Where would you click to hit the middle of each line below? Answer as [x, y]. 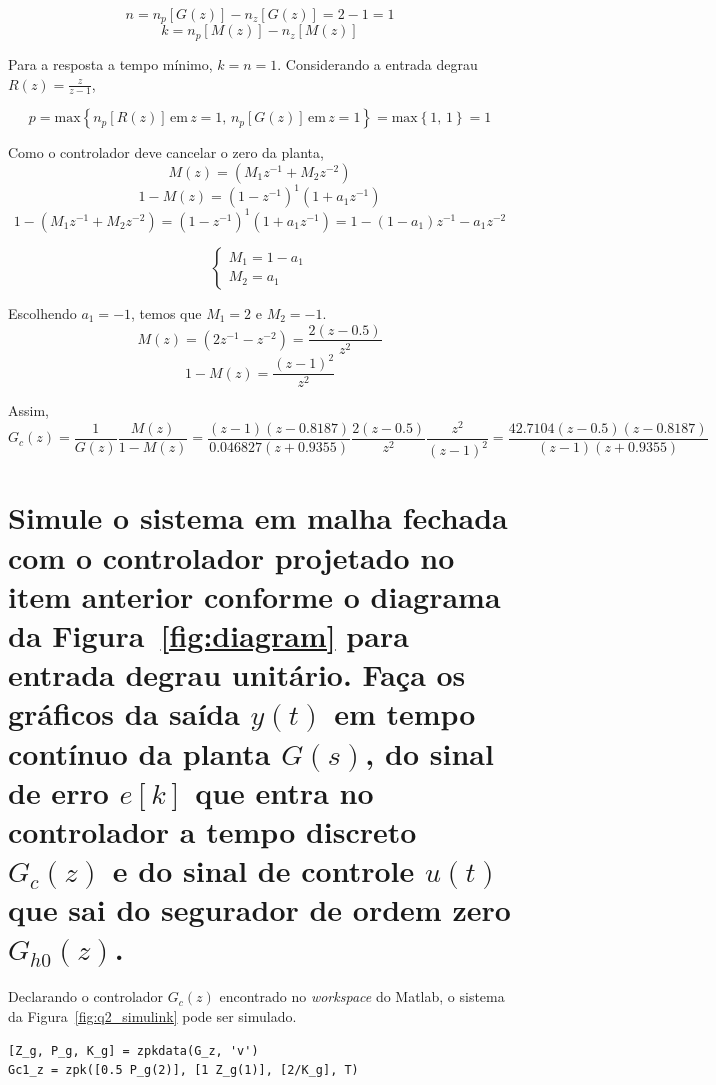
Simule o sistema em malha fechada [258, 517]
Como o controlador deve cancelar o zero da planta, [166, 152]
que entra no [284, 791]
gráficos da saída [124, 713]
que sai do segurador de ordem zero [259, 909]
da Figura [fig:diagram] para [208, 634]
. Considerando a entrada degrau [377, 63]
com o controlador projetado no [231, 556]
